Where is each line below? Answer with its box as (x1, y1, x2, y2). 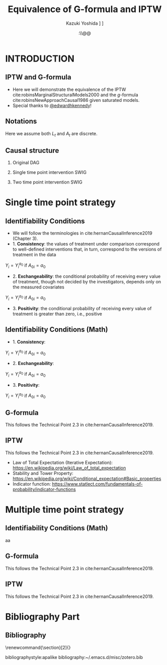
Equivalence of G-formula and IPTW (8, 4, 162, 15)
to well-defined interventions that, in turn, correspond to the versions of (12, 246, 162, 253)
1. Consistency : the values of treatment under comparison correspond (12, 241, 160, 247)
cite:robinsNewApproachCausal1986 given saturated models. (12, 97, 140, 103)
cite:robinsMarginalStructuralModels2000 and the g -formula (12, 92, 139, 98)
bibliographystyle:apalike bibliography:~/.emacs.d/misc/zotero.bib (5, 654, 143, 660)
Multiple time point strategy (5, 504, 124, 515)
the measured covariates (12, 284, 65, 290)
